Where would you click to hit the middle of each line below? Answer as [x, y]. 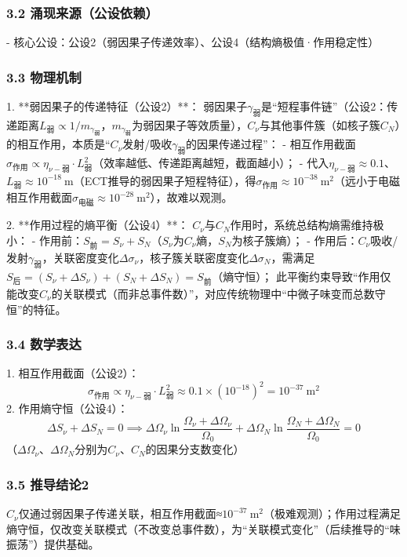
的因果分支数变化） [195, 449]
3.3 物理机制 [44, 76]
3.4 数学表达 [44, 344]
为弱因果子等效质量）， [190, 124]
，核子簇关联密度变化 [194, 257]
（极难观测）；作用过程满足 [332, 513]
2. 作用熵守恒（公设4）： [67, 408]
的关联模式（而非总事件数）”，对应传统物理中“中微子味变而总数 [213, 293]
